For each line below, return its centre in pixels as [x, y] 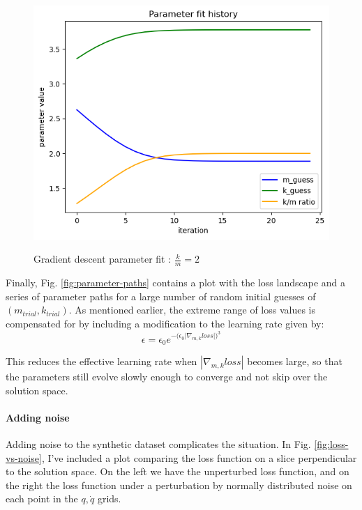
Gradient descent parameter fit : [103, 259]
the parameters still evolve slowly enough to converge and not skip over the [167, 377]
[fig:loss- [331, 444]
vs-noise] [24, 457]
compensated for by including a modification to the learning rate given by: [165, 323]
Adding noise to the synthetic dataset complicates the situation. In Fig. [158, 444]
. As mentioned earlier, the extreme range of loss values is [192, 310]
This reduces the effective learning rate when [101, 361]
